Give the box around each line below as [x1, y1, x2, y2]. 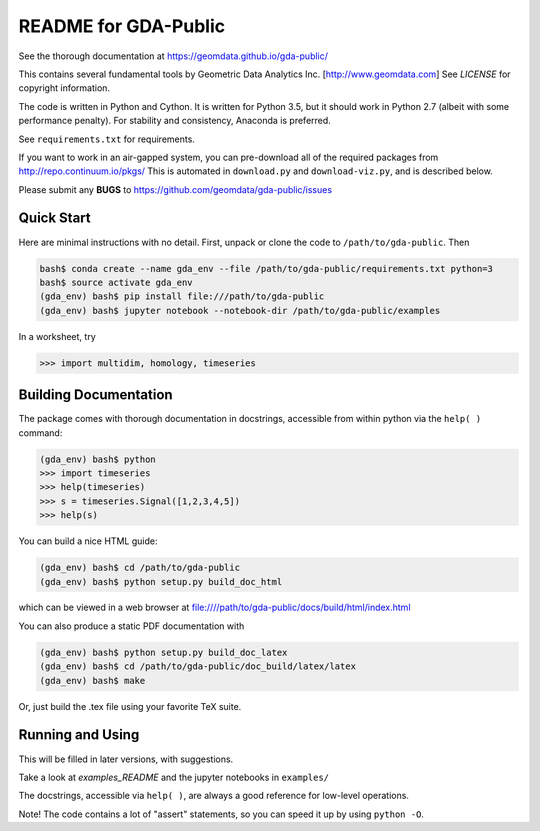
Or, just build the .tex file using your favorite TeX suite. [18, 700, 242, 712]
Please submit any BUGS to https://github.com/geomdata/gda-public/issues [18, 183, 333, 195]
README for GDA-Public [18, 15, 225, 37]
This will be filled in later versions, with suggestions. [18, 753, 234, 765]
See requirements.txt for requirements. [18, 133, 195, 145]
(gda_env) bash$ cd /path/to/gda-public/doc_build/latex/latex [39, 661, 357, 672]
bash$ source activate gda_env [39, 276, 194, 288]
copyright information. [18, 82, 110, 94]
